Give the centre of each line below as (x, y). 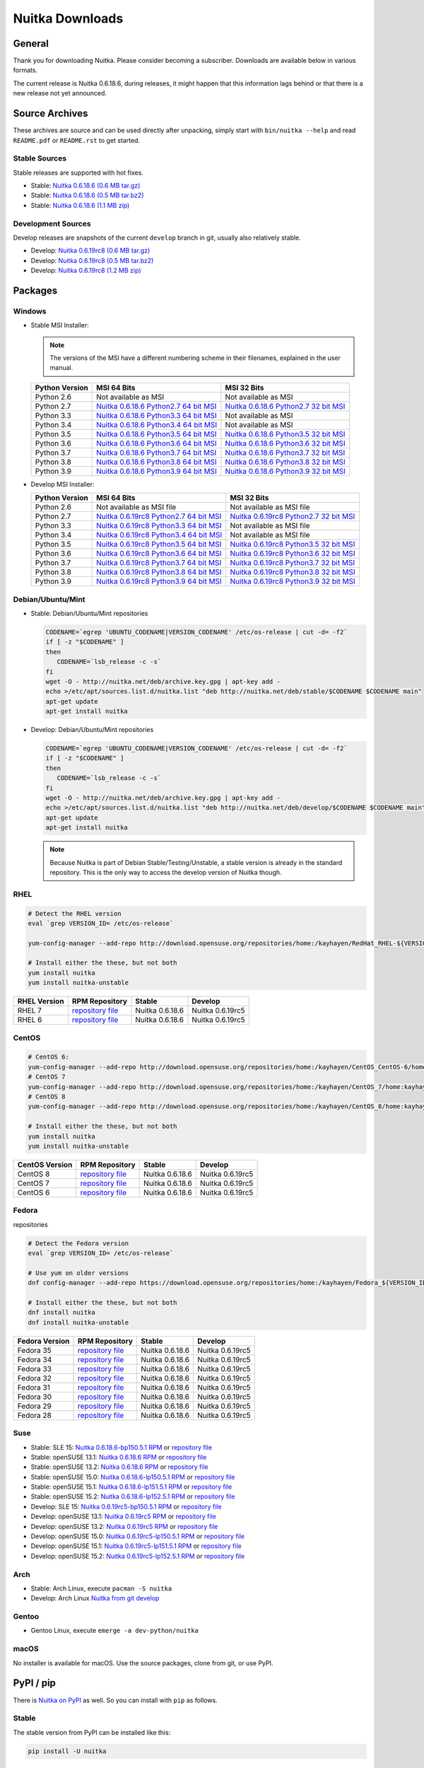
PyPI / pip (35, 1683)
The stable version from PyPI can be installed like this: (92, 1732)
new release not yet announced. (60, 93)
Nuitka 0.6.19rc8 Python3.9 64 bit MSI (159, 581)
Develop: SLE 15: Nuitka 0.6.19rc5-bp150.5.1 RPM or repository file (126, 1506)
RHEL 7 (30, 1011)
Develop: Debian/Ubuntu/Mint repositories (92, 730)
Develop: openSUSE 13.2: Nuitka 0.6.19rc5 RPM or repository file (124, 1526)
